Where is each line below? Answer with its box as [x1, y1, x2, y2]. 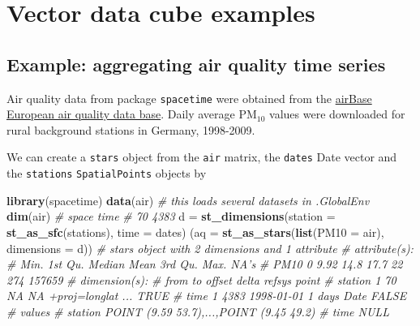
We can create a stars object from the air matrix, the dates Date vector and [6, 148, 397, 165]
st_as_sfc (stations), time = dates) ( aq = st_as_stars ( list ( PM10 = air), [6, 223, 384, 240]
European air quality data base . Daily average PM [6, 105, 257, 122]
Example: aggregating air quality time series [6, 51, 386, 76]
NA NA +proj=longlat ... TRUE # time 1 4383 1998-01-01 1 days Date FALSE [6, 287, 407, 304]
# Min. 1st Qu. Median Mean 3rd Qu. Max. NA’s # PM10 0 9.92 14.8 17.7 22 [6, 255, 403, 272]
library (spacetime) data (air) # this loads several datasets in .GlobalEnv [6, 191, 370, 208]
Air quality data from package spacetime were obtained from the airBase [6, 89, 372, 106]
